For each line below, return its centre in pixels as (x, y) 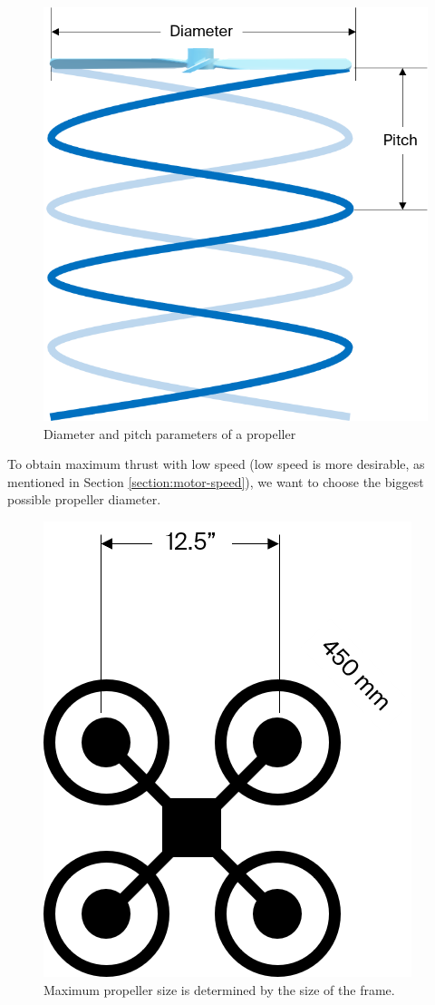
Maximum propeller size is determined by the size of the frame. (219, 989)
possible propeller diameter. (84, 499)
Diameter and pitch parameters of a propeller (170, 433)
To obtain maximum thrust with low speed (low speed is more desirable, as (216, 464)
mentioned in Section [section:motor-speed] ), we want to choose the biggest (216, 481)
